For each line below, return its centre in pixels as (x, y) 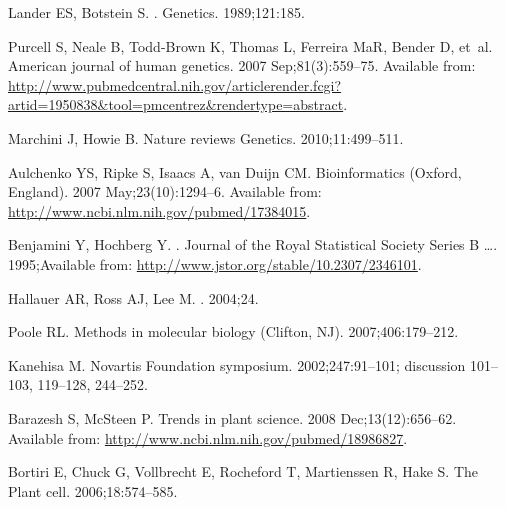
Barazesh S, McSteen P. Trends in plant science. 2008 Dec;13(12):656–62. (232, 417)
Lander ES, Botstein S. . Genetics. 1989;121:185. (156, 12)
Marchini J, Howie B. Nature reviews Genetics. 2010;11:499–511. (206, 137)
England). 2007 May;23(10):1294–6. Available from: (165, 191)
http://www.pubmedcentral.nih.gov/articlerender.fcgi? (175, 84)
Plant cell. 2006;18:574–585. (93, 490)
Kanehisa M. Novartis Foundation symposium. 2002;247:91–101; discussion (237, 364)
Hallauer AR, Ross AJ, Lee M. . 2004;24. (133, 297)
